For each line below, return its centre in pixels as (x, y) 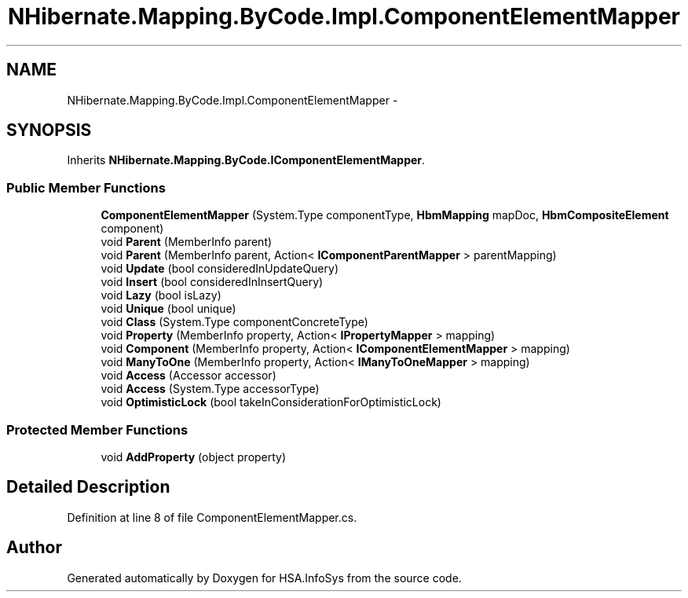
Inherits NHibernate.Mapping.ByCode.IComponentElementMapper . (246, 160)
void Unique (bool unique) (168, 309)
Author (34, 548)
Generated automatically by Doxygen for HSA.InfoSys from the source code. (264, 578)
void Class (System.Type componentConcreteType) (234, 322)
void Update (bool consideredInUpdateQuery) (220, 269)
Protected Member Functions (97, 429)
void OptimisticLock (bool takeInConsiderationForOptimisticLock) (271, 402)
